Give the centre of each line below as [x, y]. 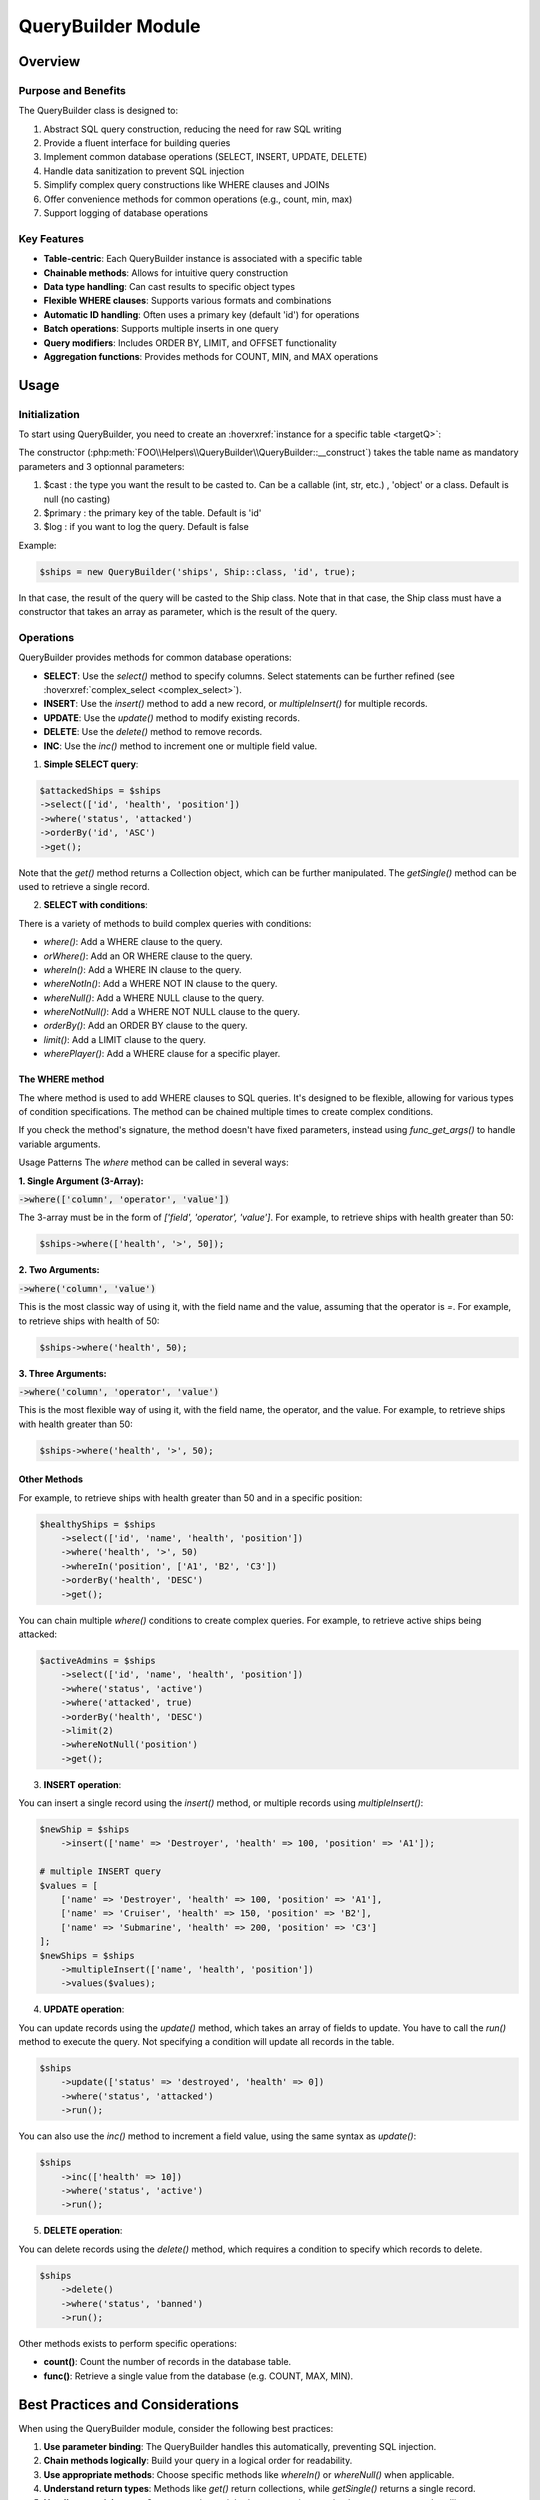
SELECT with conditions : [96, 905]
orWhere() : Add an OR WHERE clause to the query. [148, 956]
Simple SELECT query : [91, 764]
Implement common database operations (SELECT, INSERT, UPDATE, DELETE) [205, 157]
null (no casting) [77, 499]
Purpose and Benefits [72, 90]
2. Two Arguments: [59, 1270]
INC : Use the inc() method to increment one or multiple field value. [180, 746]
